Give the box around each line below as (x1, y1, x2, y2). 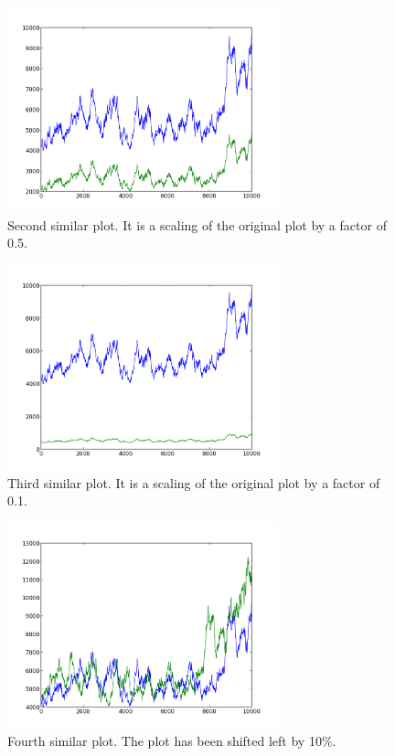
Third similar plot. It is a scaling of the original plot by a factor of (7, 473, 380, 492)
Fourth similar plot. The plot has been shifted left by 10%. (7, 730, 336, 750)
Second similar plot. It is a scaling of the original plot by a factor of (7, 215, 387, 234)
